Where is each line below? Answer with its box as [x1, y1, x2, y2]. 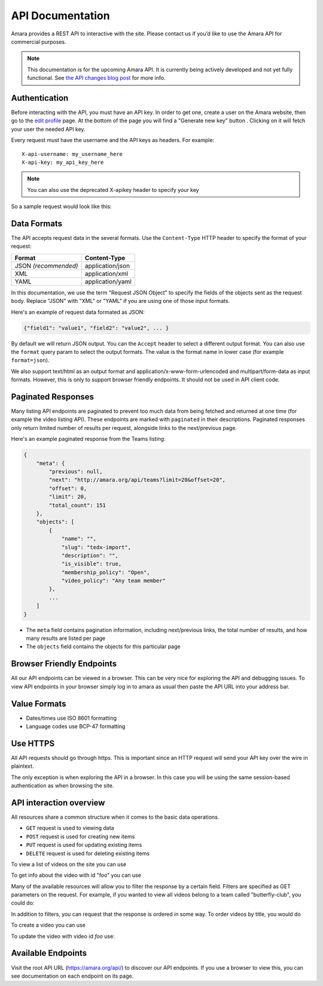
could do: [11, 900, 35, 907]
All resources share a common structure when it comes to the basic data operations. [11, 813, 220, 820]
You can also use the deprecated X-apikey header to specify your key [27, 186, 200, 193]
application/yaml [84, 277, 132, 285]
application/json [84, 261, 130, 270]
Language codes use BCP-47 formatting [26, 723, 126, 730]
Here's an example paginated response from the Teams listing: [11, 435, 166, 443]
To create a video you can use [11, 921, 86, 929]
